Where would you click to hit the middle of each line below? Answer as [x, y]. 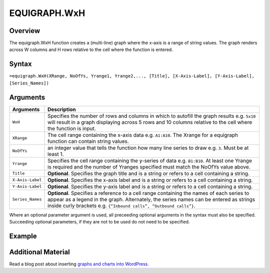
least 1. [56, 154]
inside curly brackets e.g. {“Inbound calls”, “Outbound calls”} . [121, 205]
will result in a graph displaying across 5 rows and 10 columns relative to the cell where [150, 122]
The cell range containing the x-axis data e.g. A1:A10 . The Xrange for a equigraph [143, 135]
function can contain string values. [88, 141]
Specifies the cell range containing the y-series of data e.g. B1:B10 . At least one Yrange [150, 160]
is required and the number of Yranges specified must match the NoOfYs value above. [149, 166]
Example [23, 236]
